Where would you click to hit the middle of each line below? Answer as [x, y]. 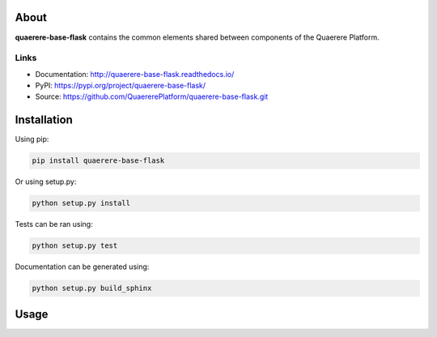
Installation [44, 120]
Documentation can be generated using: [82, 267]
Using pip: [32, 139]
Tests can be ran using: [54, 224]
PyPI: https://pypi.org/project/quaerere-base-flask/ [121, 86]
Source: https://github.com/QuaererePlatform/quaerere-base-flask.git [152, 96]
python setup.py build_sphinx [92, 288]
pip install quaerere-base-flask [98, 161]
